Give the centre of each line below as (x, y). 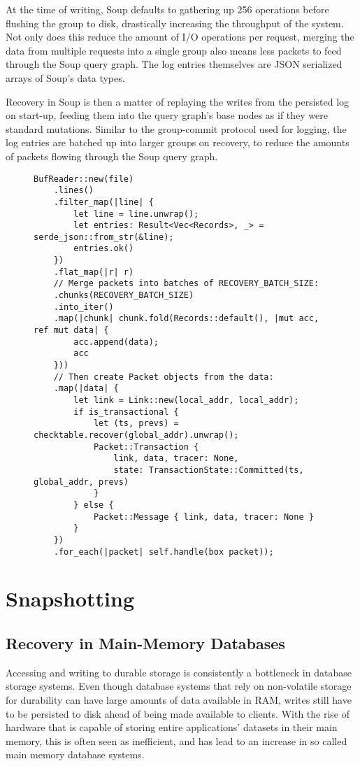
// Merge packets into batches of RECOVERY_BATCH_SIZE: (186, 284)
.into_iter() (84, 307)
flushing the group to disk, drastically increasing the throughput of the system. (175, 23)
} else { (94, 505)
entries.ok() (104, 249)
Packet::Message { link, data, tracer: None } (203, 517)
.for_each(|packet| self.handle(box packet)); (164, 552)
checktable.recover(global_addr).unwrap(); (136, 435)
